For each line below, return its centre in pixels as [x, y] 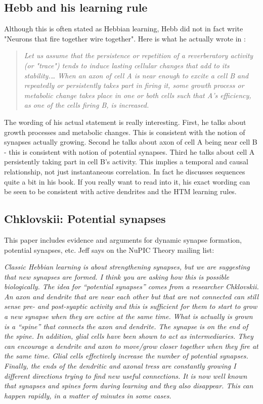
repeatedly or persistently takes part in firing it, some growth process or [134, 85]
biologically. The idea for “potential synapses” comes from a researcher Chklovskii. [131, 286]
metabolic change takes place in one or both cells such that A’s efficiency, [138, 95]
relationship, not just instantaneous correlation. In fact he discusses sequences [125, 171]
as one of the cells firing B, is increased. [86, 105]
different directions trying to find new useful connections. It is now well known [126, 375]
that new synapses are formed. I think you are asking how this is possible [117, 276]
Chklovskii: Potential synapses [85, 219]
